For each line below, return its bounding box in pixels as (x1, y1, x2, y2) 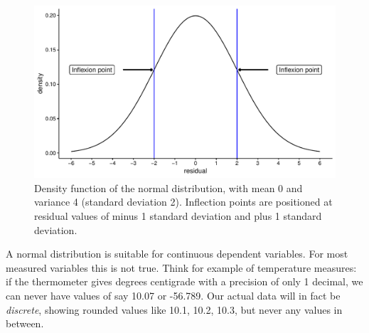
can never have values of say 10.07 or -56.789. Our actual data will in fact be (6, 287, 341, 302)
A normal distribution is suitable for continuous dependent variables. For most (6, 246, 348, 261)
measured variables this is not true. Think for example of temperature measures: (6, 260, 357, 275)
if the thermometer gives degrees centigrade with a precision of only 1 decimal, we (6, 274, 363, 289)
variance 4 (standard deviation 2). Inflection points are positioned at (34, 194, 333, 209)
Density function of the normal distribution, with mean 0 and (34, 180, 303, 195)
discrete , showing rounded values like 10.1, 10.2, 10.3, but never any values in (6, 302, 343, 317)
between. (6, 316, 44, 331)
